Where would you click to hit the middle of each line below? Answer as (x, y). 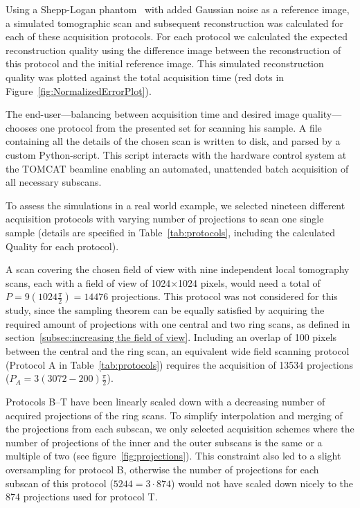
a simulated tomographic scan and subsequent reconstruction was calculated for (174, 23)
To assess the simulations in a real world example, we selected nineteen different (175, 205)
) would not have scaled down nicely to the (262, 483)
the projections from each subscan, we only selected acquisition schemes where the (180, 429)
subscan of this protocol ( (60, 483)
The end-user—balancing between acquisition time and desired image (153, 114)
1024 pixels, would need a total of (249, 282)
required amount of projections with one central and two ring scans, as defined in (178, 323)
